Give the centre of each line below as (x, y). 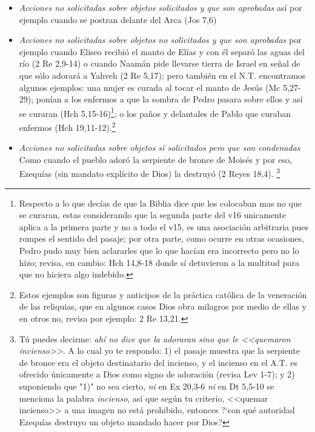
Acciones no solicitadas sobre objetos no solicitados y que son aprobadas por (160, 40)
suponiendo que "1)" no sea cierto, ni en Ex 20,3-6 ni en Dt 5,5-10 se (147, 386)
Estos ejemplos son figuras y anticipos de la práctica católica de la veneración (163, 294)
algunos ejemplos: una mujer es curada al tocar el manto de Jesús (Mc (150, 87)
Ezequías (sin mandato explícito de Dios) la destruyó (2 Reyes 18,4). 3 (150, 173)
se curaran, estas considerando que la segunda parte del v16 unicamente (153, 215)
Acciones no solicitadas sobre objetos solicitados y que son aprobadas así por (161, 7)
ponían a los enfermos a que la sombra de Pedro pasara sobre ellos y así (169, 99)
